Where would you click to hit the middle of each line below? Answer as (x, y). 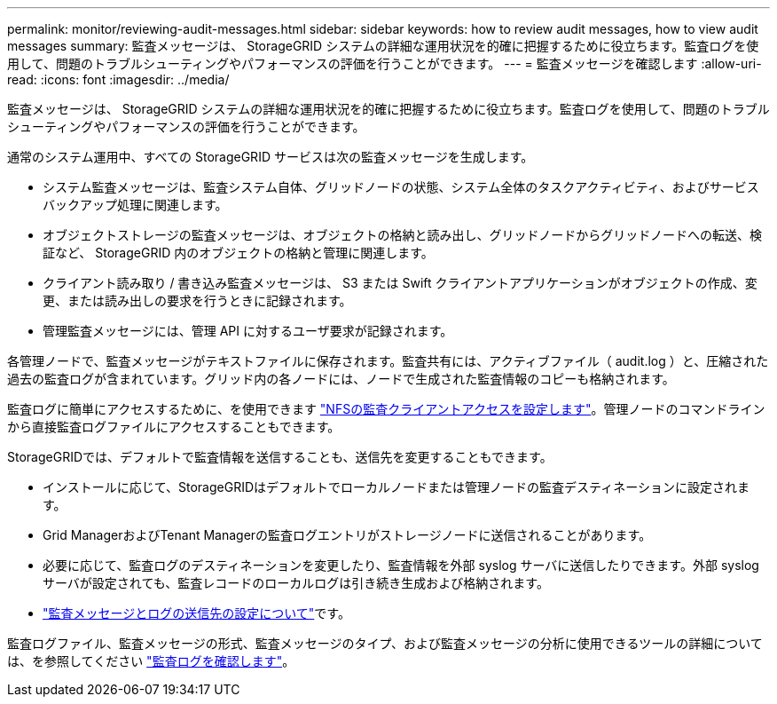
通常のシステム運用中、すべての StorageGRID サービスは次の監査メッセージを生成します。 (271, 157)
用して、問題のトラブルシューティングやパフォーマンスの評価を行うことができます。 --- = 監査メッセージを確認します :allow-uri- (385, 63)
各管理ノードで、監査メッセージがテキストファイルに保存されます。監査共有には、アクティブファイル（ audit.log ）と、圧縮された (388, 361)
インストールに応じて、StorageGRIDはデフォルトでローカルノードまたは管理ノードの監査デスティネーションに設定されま (396, 487)
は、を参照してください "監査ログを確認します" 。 (151, 661)
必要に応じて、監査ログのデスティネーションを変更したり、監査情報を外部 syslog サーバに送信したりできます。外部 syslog (401, 565)
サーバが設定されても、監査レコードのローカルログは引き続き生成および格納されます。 (296, 583)
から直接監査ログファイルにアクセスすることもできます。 (174, 427)
